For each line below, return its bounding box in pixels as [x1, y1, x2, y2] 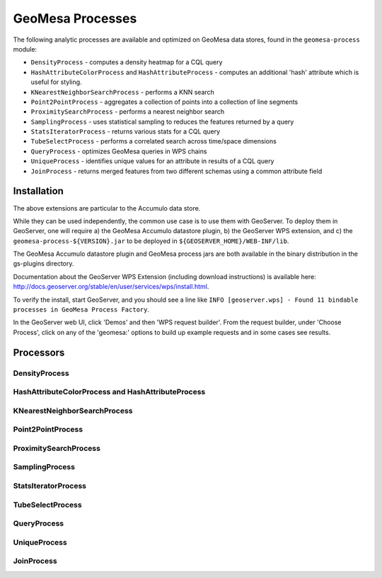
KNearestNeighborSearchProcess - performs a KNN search [30, 88, 215, 96]
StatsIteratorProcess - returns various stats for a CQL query [30, 127, 221, 136]
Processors [13, 346, 65, 358]
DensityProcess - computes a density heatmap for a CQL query [30, 58, 223, 66]
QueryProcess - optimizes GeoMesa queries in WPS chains [30, 147, 207, 155]
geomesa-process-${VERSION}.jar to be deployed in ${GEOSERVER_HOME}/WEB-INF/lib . [13, 237, 289, 245]
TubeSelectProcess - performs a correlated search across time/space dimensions [30, 137, 277, 146]
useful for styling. [30, 78, 82, 86]
